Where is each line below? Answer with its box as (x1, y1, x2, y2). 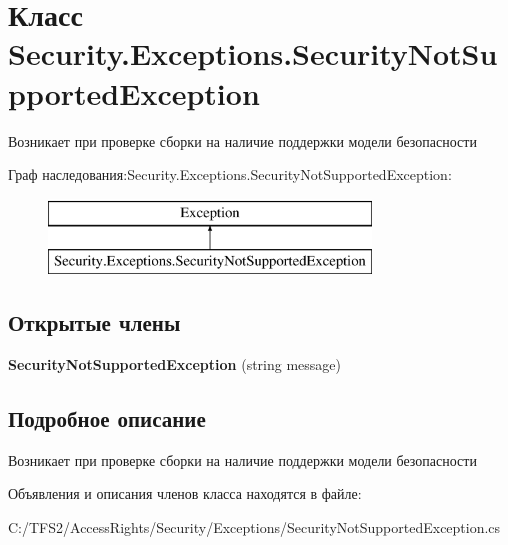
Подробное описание (8, 403, 206, 434)
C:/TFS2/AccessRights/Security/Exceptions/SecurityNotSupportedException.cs (8, 517, 501, 538)
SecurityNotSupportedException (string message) (8, 354, 341, 375)
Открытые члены (8, 307, 181, 338)
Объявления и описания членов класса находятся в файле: (8, 483, 362, 504)
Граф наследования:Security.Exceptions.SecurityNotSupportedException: (8, 164, 452, 185)
